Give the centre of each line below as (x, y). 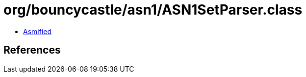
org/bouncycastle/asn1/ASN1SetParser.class (153, 10)
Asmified (38, 31)
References (32, 50)
